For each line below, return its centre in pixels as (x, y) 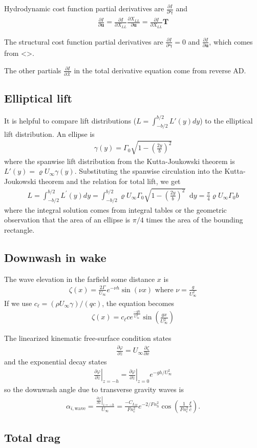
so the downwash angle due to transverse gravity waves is (94, 389)
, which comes (231, 41)
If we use (18, 303)
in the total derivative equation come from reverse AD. (160, 70)
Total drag (32, 437)
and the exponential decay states (56, 362)
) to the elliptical (226, 120)
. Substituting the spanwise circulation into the (148, 171)
